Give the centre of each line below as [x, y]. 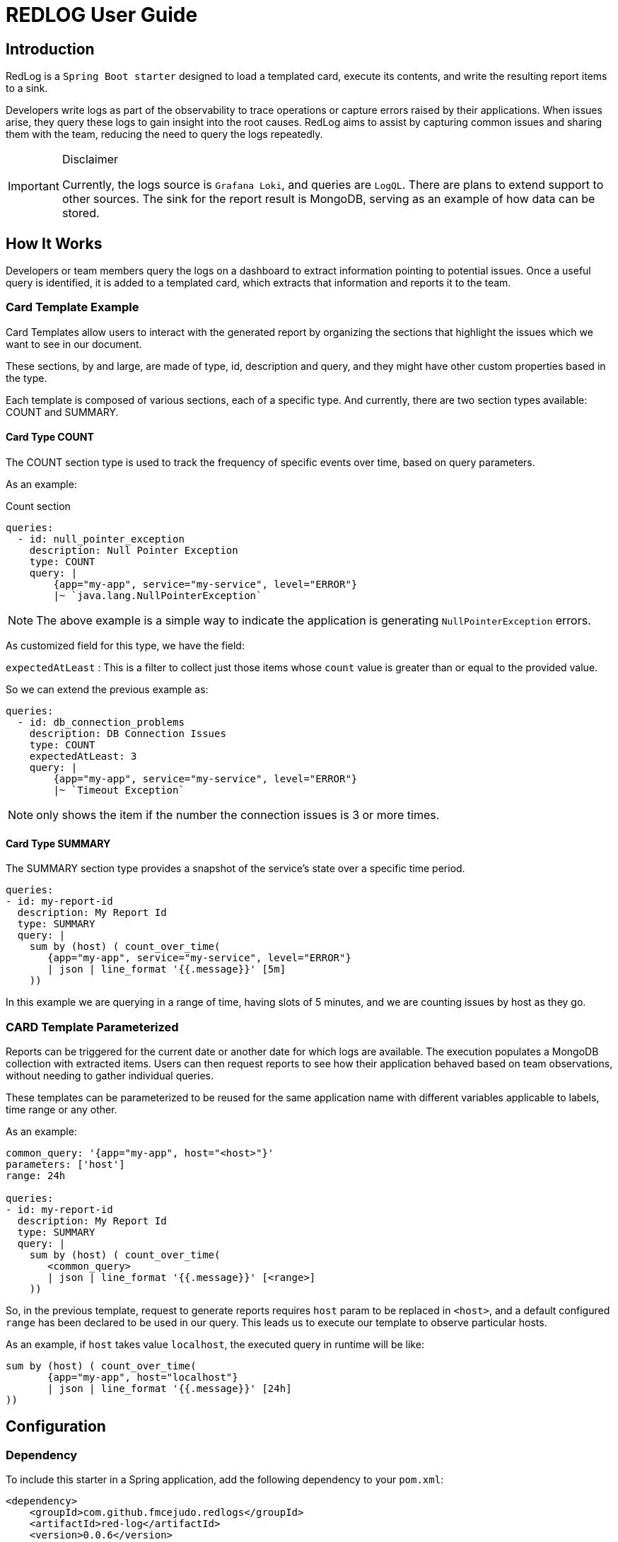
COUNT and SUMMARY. [62, 412]
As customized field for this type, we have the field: [125, 645]
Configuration [56, 1427]
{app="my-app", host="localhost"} [143, 1377]
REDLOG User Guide [102, 15]
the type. [27, 378]
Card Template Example [72, 307]
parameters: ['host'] [65, 1164]
